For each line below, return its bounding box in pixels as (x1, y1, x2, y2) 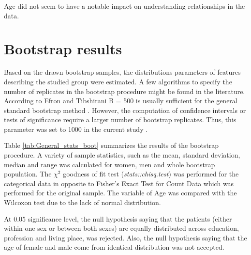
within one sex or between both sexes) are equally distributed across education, (4, 223, 239, 233)
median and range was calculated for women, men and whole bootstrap (4, 159, 215, 169)
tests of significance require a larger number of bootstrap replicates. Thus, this (4, 114, 236, 125)
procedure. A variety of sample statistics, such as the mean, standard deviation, (4, 150, 240, 160)
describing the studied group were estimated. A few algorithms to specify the (4, 76, 232, 86)
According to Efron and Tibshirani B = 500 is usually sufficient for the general (4, 96, 237, 106)
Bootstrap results (4, 39, 122, 59)
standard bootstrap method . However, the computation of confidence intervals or (4, 105, 246, 115)
